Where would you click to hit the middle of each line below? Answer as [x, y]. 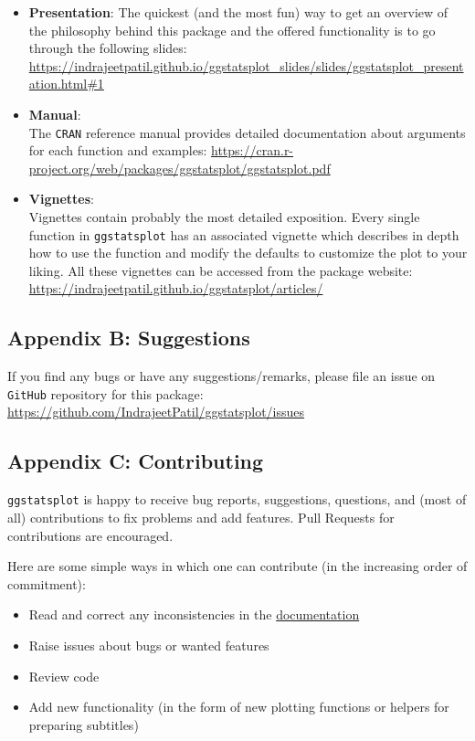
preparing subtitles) [84, 724]
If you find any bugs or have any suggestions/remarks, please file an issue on [222, 376]
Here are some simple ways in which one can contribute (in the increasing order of [237, 566]
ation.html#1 [66, 84]
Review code [64, 676]
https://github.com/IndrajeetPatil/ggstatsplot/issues [156, 412]
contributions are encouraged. [90, 535]
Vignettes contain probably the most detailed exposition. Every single [224, 217]
